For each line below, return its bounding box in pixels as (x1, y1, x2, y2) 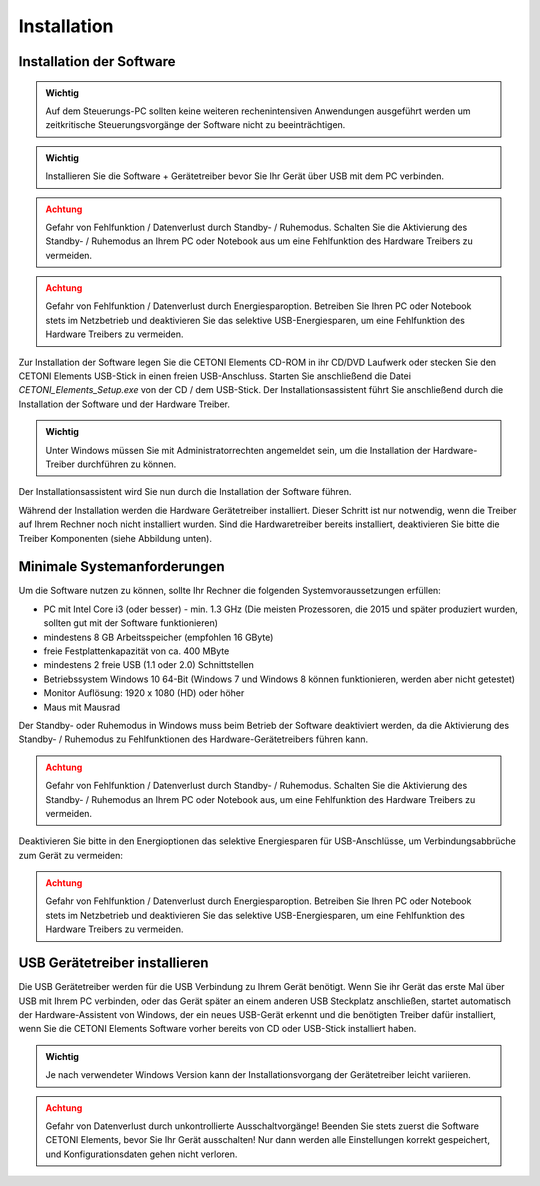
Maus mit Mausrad (43, 701, 121, 713)
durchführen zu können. (76, 458, 177, 470)
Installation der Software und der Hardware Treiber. (18, 398, 230, 410)
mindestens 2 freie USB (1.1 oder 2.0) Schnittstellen (43, 659, 254, 671)
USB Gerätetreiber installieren (18, 955, 209, 972)
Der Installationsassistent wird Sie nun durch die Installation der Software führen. (18, 486, 352, 498)
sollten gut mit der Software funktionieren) (43, 617, 219, 629)
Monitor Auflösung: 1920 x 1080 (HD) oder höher (43, 687, 245, 699)
